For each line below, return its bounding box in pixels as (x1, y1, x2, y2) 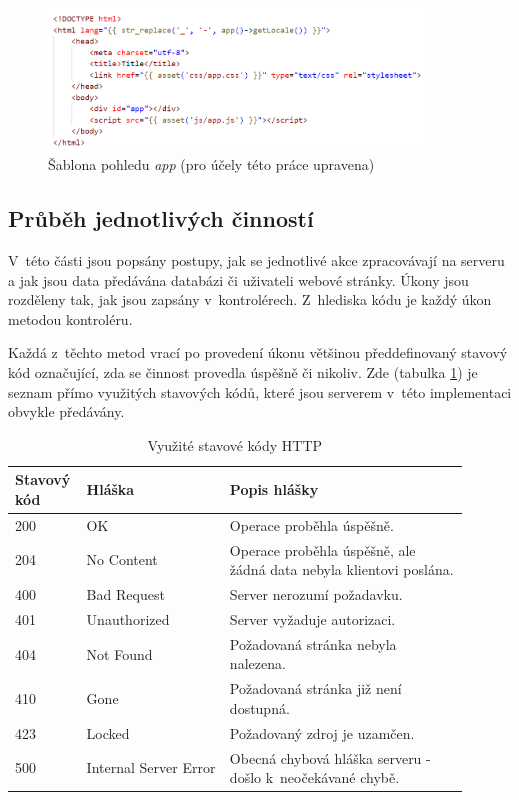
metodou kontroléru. (8, 308, 133, 329)
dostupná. (229, 697, 290, 718)
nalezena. (229, 653, 286, 674)
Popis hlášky (229, 479, 319, 500)
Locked (86, 722, 130, 743)
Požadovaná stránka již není (229, 678, 402, 699)
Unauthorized (86, 608, 170, 629)
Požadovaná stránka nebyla (229, 633, 397, 654)
